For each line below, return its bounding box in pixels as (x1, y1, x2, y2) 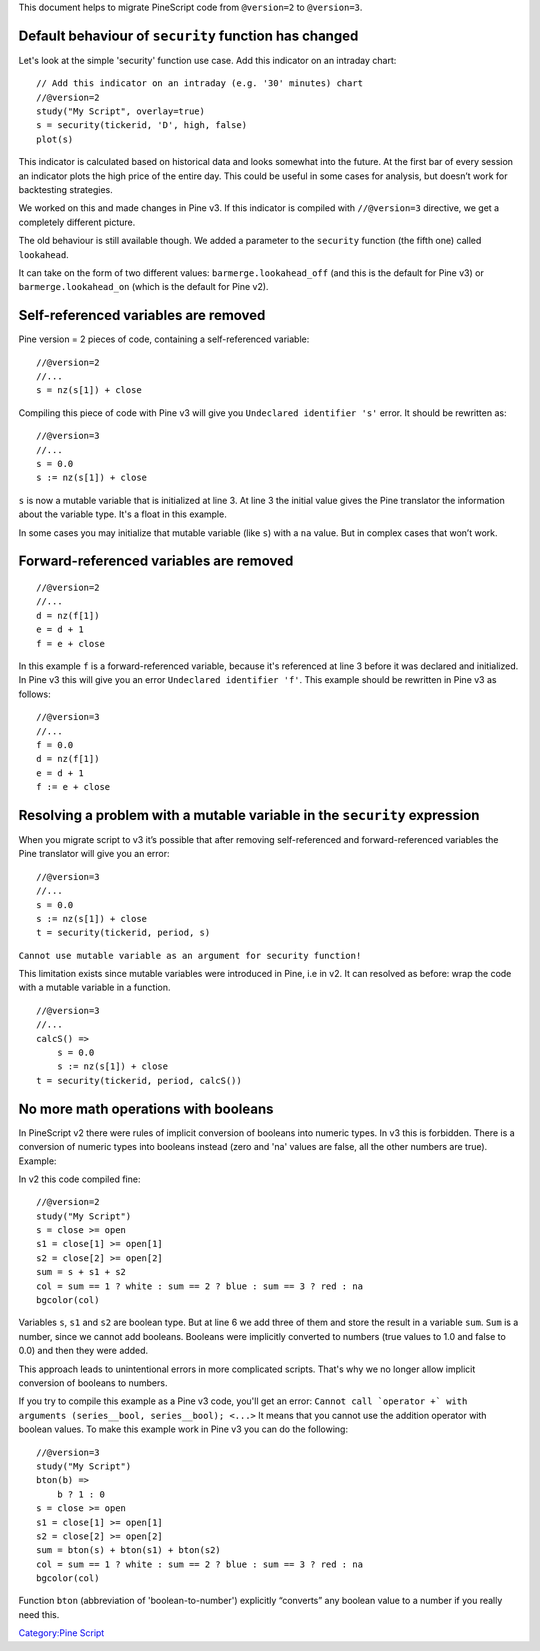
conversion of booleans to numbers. (18, 1376, 168, 1389)
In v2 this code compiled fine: (18, 1173, 141, 1185)
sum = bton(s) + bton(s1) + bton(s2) (36, 1545, 222, 1556)
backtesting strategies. (18, 184, 114, 196)
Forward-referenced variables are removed (18, 553, 294, 570)
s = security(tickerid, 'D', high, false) (36, 120, 248, 131)
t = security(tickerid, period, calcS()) (36, 1075, 242, 1086)
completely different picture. (18, 216, 136, 228)
